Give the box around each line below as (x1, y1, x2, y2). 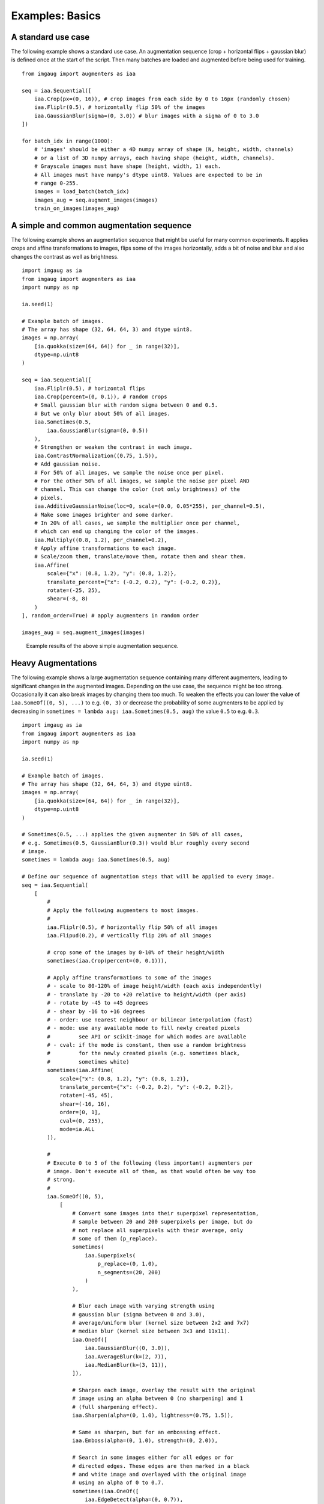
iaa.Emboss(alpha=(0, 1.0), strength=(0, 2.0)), (72, 1437, 218, 1444)
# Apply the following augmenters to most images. (47, 907, 199, 914)
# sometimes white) (47, 1058, 130, 1065)
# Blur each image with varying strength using (72, 1302, 215, 1310)
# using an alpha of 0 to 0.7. (72, 1479, 164, 1486)
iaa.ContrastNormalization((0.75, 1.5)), (34, 452, 158, 459)
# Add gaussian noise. (34, 461, 101, 467)
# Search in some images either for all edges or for (72, 1454, 234, 1461)
